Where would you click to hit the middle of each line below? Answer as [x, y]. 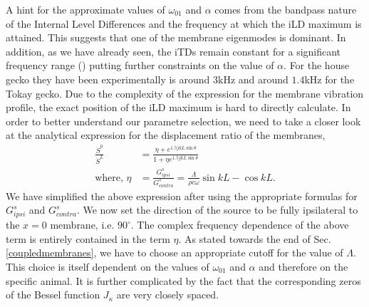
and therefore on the [303, 266]
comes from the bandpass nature [286, 9]
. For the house [317, 65]
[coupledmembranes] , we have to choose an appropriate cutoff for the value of [175, 253]
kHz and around [253, 79]
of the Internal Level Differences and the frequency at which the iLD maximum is [184, 23]
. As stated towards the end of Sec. [255, 238]
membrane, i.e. [82, 225]
